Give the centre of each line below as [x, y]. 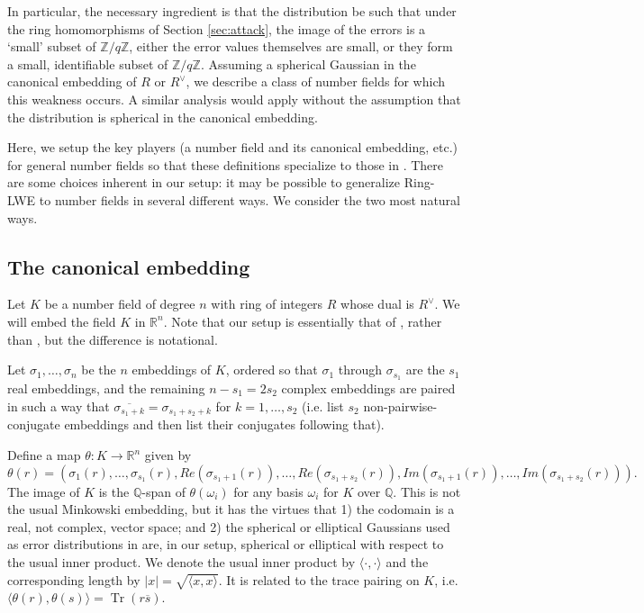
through [360, 370]
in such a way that [59, 406]
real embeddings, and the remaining [106, 388]
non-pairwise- [400, 406]
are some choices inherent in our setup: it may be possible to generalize [204, 182]
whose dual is [377, 304]
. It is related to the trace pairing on [319, 579]
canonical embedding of [72, 81]
